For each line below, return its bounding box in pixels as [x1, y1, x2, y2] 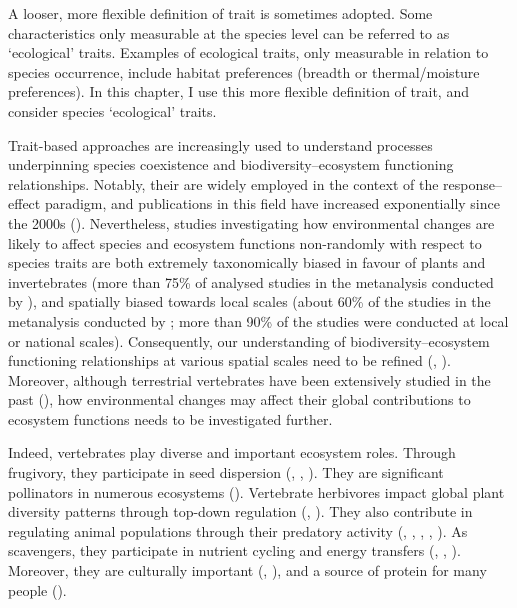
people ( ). [8, 579, 67, 600]
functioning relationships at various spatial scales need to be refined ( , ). [8, 350, 451, 371]
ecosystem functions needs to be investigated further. [8, 408, 333, 429]
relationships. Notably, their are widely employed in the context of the [8, 173, 439, 194]
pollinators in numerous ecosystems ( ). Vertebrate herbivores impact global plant [8, 481, 505, 502]
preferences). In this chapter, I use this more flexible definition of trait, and [8, 81, 469, 102]
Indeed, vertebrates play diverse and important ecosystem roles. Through [8, 442, 456, 463]
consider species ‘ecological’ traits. [8, 100, 217, 121]
